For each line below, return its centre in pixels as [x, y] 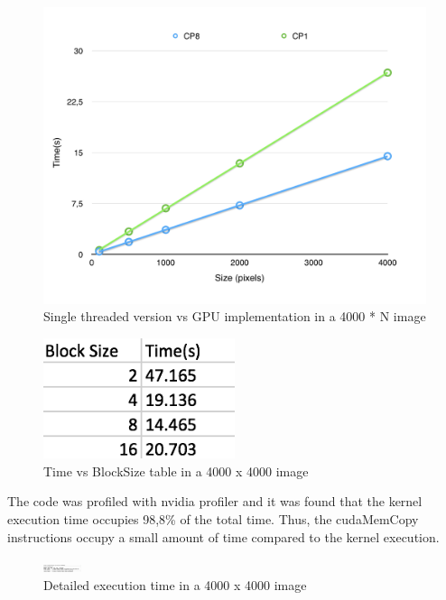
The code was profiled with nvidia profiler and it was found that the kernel [215, 501]
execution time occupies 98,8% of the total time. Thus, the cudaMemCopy [213, 519]
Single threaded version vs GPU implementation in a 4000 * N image [235, 316]
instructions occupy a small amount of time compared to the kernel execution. [223, 536]
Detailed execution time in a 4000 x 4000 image [175, 584]
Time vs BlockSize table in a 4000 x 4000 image [176, 471]
